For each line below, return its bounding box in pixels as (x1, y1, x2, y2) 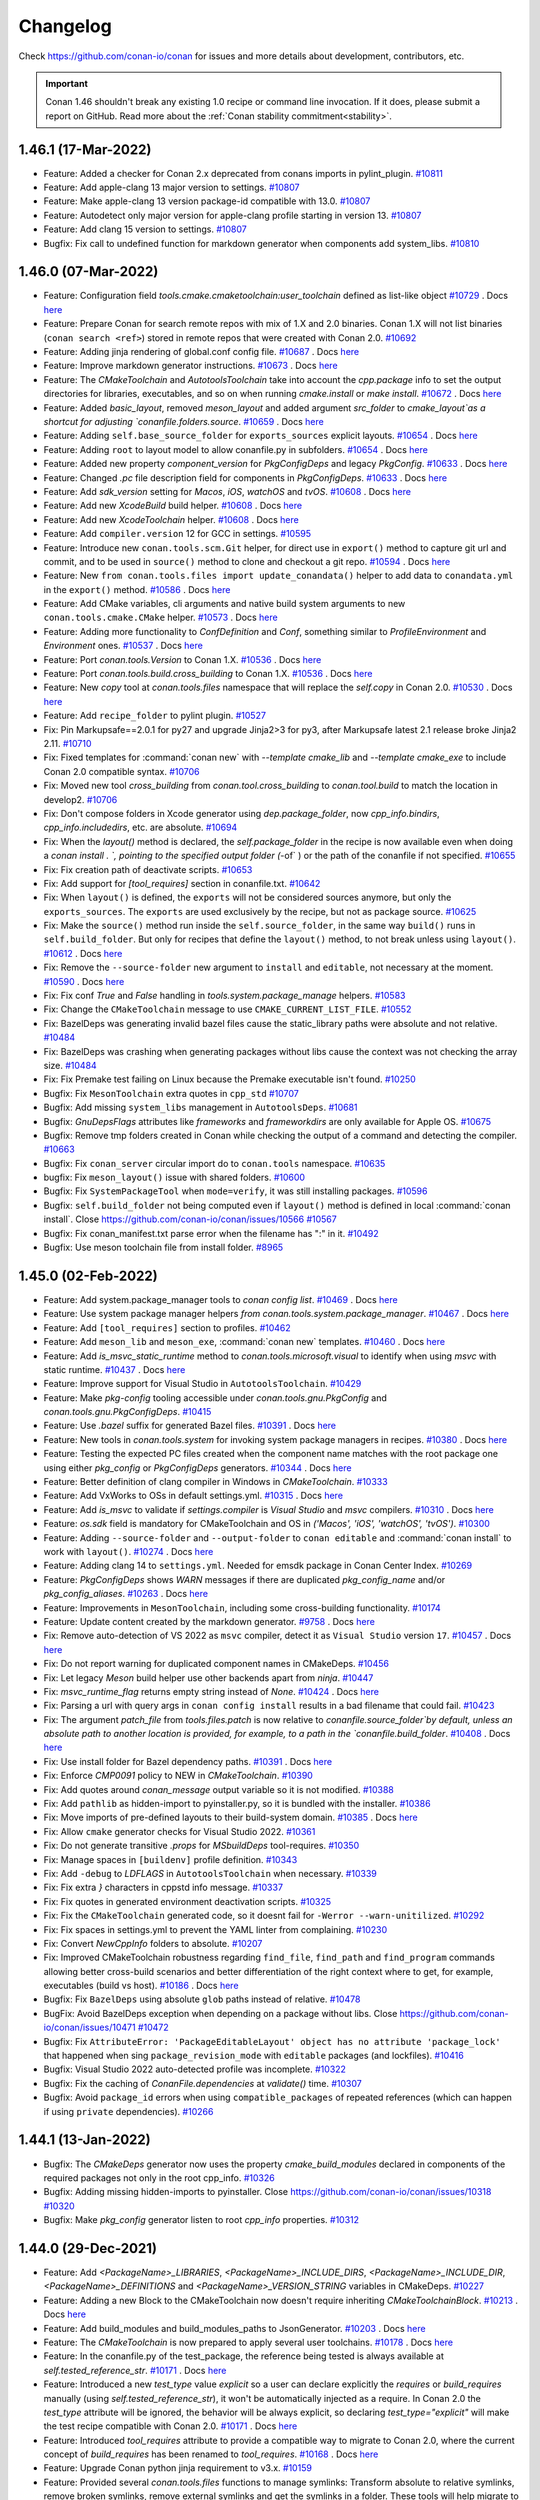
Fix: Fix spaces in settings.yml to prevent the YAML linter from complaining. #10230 (43, 1923, 388, 1935)
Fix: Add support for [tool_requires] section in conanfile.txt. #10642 (43, 877, 321, 889)
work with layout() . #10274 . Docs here (43, 1545, 214, 1557)
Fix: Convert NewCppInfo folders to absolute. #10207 (43, 1937, 263, 1949)
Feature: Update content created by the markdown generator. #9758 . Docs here (43, 1615, 375, 1627)
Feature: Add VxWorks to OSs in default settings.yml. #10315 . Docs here (43, 1490, 344, 1502)
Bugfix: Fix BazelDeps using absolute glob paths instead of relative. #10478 (43, 1993, 361, 2005)
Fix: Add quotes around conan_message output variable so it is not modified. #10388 (43, 1783, 395, 1795)
